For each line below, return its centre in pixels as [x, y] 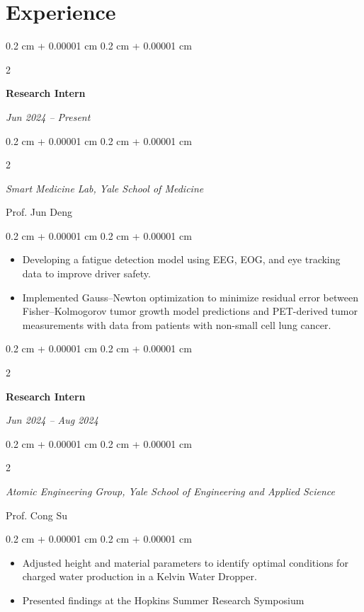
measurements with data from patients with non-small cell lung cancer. [177, 324]
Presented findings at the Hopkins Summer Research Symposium [163, 600]
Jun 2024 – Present [48, 116]
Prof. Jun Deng [39, 212]
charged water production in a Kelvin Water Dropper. [140, 576]
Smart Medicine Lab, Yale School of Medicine [105, 188]
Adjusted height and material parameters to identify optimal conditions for [185, 562]
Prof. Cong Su [36, 515]
